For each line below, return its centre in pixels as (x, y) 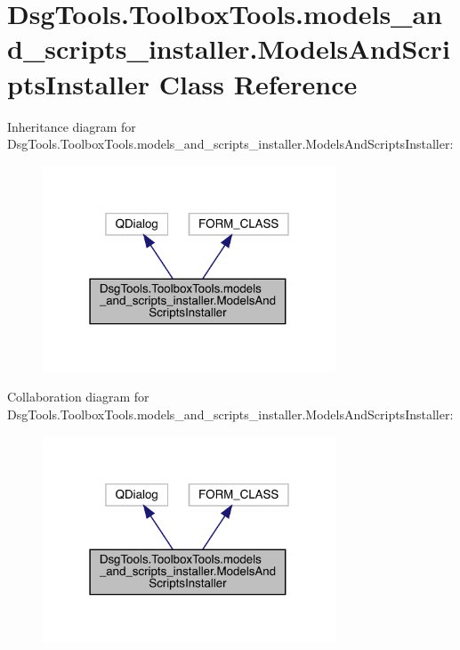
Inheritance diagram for (72, 126)
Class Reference (258, 83)
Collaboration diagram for (78, 397)
